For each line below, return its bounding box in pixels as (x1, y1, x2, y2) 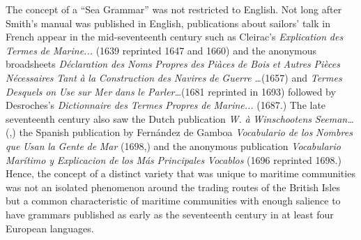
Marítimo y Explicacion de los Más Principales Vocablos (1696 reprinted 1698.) (6, 152, 341, 167)
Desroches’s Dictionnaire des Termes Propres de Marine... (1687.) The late (6, 98, 326, 112)
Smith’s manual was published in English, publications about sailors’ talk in (6, 15, 330, 30)
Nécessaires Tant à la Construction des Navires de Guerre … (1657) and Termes (6, 70, 342, 84)
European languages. (6, 220, 94, 235)
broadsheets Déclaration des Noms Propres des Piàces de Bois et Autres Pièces (6, 57, 340, 71)
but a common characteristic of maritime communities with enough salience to (6, 193, 341, 208)
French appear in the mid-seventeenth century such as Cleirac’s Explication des (6, 29, 344, 44)
